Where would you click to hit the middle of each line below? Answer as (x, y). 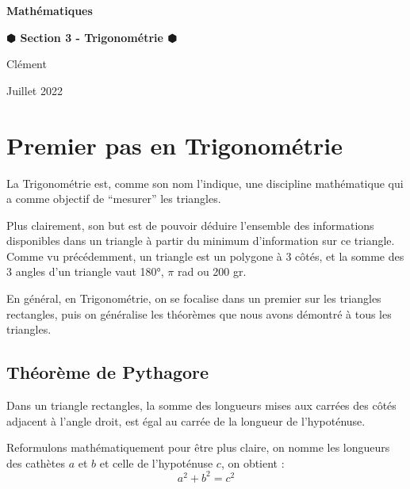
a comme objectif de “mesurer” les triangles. (114, 199)
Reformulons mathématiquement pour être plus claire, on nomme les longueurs (198, 447)
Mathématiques (50, 10)
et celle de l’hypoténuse (156, 462)
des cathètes (36, 462)
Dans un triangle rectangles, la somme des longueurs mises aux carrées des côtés (201, 405)
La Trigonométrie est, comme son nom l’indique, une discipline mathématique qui (205, 183)
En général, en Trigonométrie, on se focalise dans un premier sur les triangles (194, 298)
